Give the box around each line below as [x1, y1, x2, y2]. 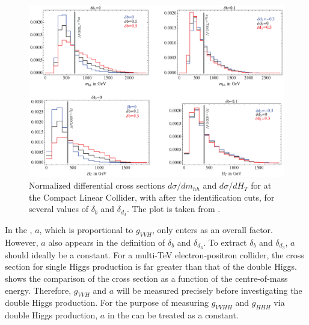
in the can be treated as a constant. [107, 309, 239, 321]
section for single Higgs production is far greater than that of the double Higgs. [5, 260, 297, 273]
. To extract [203, 235, 247, 248]
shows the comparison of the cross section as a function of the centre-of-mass [5, 272, 288, 285]
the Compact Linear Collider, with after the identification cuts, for [29, 190, 275, 203]
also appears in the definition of [48, 235, 165, 248]
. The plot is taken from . [126, 202, 221, 215]
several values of [29, 202, 88, 215]
